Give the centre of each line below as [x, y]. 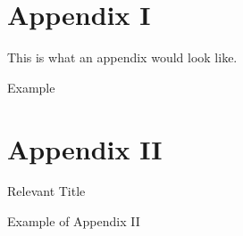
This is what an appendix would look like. [122, 57]
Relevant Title [46, 191]
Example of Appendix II [74, 221]
